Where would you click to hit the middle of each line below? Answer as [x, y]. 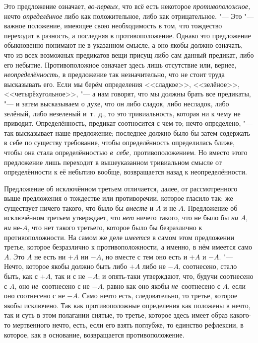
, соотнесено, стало [208, 266]
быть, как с [21, 276]
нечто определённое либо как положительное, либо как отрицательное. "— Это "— [129, 16]
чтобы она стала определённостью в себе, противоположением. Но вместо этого [126, 152]
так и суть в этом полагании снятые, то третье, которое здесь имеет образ [116, 315]
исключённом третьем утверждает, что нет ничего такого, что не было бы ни [121, 217]
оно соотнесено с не [34, 296]
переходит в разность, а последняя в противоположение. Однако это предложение [128, 35]
